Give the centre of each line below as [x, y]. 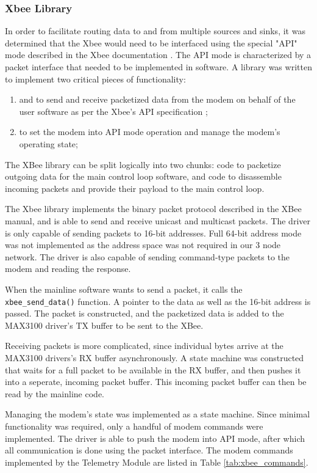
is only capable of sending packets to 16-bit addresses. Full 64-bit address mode [153, 233]
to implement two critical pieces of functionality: [95, 79]
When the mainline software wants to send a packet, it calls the [124, 289]
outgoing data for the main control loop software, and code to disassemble [143, 176]
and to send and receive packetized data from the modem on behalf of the [157, 99]
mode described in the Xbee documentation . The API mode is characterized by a [158, 55]
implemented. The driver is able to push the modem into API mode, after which [155, 438]
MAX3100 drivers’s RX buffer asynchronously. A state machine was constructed [155, 357]
